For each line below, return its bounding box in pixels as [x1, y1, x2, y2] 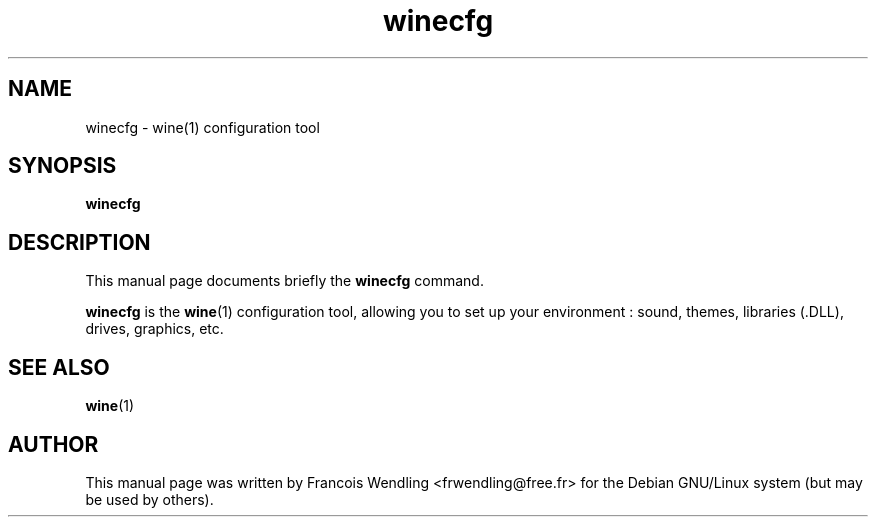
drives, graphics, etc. [85, 320, 224, 338]
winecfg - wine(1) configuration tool [85, 118, 320, 136]
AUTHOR [8, 431, 99, 457]
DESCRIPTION [8, 229, 151, 255]
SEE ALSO [8, 354, 110, 380]
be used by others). [85, 490, 214, 508]
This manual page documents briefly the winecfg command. [85, 272, 484, 290]
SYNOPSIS [8, 153, 117, 179]
